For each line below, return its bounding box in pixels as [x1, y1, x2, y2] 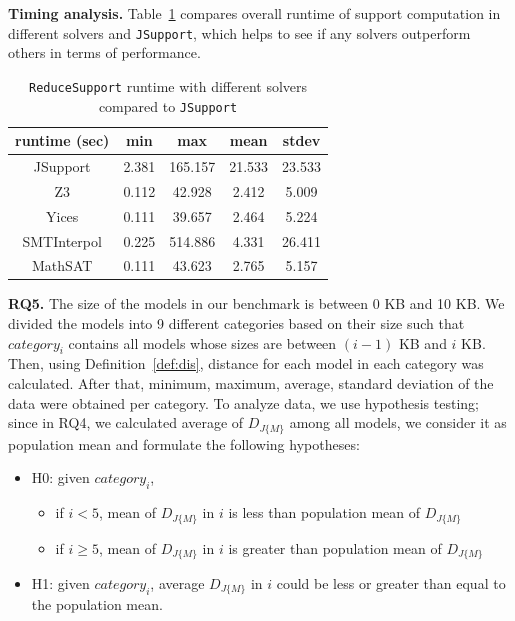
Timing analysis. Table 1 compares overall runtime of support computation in [8, 3, 501, 23]
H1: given [31, 572, 90, 593]
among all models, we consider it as [289, 412, 507, 433]
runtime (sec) [15, 130, 110, 151]
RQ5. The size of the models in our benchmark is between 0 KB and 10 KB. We [8, 293, 505, 314]
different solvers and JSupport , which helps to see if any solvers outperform [8, 22, 471, 43]
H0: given [31, 467, 90, 488]
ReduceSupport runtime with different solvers [28, 75, 308, 96]
